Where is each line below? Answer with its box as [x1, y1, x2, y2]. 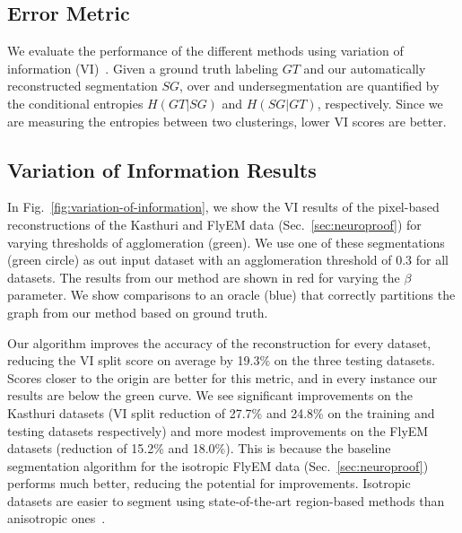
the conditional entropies [7, 93, 144, 112]
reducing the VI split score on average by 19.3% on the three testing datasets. [7, 351, 435, 370]
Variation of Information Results [7, 155, 317, 183]
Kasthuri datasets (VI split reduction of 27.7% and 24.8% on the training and [7, 403, 435, 422]
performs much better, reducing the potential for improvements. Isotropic [7, 474, 411, 493]
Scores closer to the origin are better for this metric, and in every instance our [7, 368, 438, 387]
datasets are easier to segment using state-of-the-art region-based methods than [7, 491, 445, 510]
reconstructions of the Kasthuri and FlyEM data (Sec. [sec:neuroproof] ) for [7, 214, 422, 233]
